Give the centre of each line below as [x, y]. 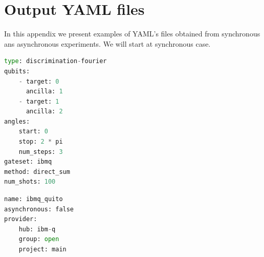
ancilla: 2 [44, 112]
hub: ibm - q [37, 229]
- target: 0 [39, 81]
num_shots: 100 [30, 182]
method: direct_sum [37, 172]
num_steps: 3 [41, 152]
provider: [21, 219]
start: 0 [33, 132]
